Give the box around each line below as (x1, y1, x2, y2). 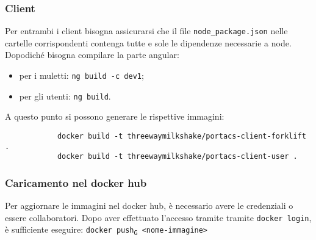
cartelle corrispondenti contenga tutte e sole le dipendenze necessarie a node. (5, 36, 292, 49)
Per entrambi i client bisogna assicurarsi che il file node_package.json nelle (5, 24, 288, 37)
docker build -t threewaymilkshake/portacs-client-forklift (57, 131, 306, 140)
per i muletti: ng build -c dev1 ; (19, 69, 144, 82)
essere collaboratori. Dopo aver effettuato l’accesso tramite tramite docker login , (5, 211, 312, 224)
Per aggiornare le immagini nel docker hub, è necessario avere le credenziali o (5, 199, 293, 212)
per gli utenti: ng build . (19, 89, 111, 102)
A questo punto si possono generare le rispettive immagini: (5, 110, 224, 123)
